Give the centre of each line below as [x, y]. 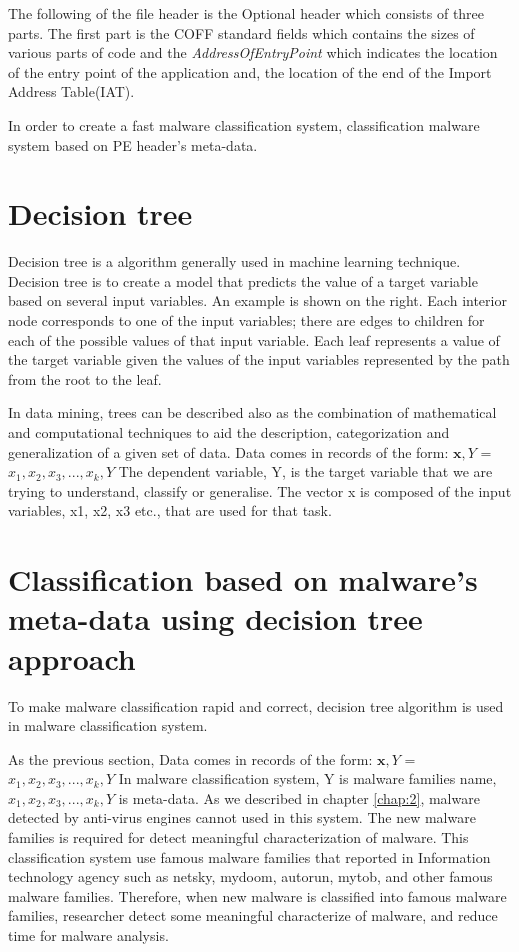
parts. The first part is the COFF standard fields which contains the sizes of [241, 32]
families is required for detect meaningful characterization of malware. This [238, 837]
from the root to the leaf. [85, 378]
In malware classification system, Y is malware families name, [307, 778]
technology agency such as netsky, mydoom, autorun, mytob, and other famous [250, 876]
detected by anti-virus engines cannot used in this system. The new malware [242, 817]
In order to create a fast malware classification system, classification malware [244, 124]
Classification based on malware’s [243, 579]
